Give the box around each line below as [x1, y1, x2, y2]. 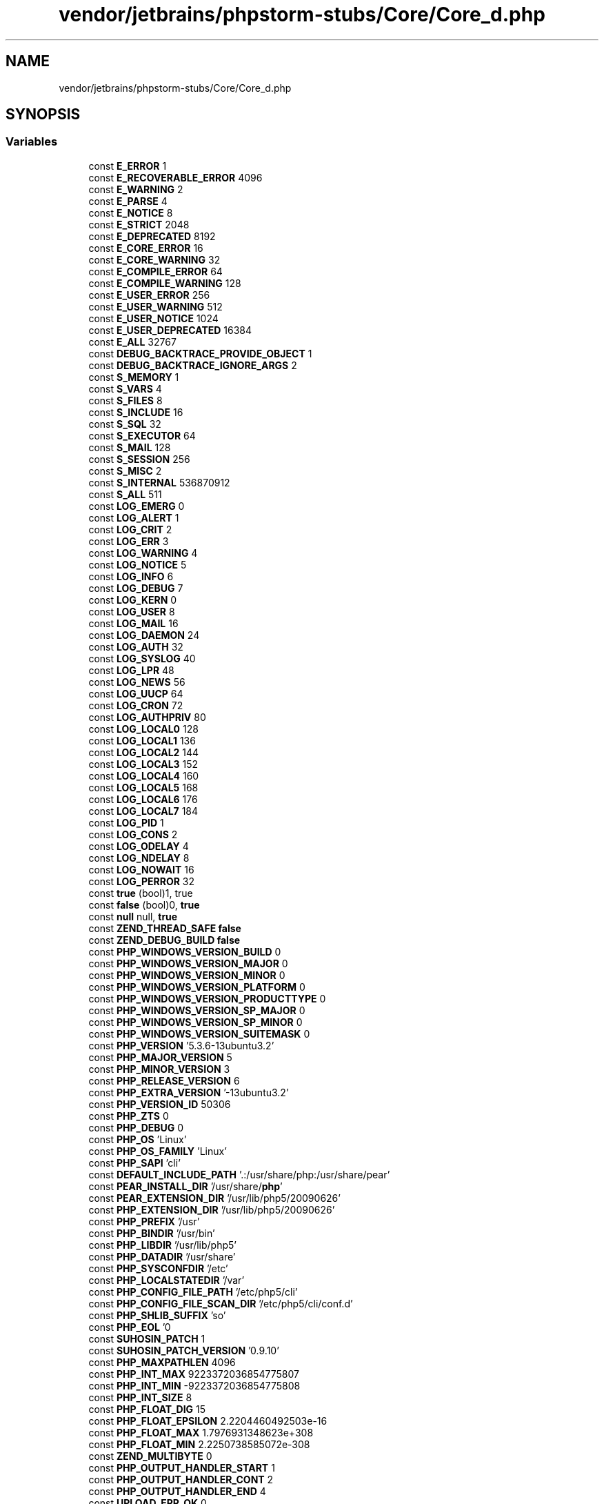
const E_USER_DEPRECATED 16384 [88, 324, 252, 336]
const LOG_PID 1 [88, 816, 164, 829]
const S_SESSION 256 [88, 453, 190, 465]
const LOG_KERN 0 [88, 593, 177, 606]
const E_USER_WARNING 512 [88, 300, 223, 313]
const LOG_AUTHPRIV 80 [88, 711, 206, 723]
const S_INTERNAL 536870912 [88, 476, 230, 488]
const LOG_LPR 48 [88, 664, 174, 676]
